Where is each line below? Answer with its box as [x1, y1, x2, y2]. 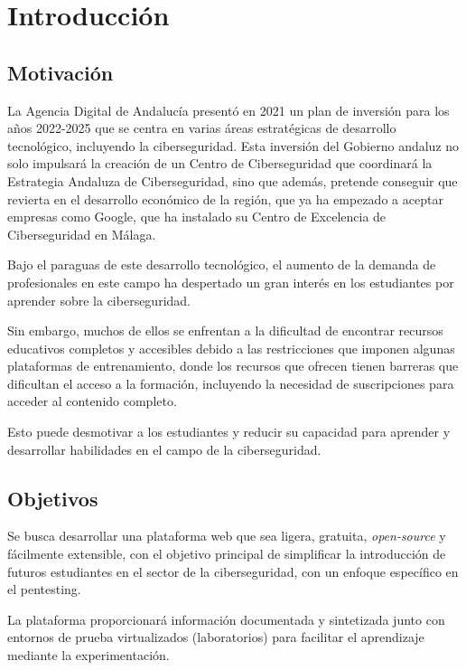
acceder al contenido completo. [7, 392, 177, 410]
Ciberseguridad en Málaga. [7, 224, 156, 243]
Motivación [7, 58, 114, 86]
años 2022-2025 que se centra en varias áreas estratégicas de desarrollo [7, 118, 396, 137]
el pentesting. [7, 580, 81, 599]
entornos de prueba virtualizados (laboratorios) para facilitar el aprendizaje [7, 628, 424, 646]
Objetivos [7, 484, 98, 512]
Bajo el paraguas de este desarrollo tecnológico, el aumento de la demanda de [7, 255, 436, 274]
